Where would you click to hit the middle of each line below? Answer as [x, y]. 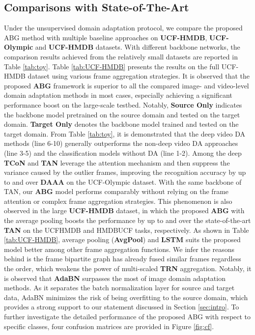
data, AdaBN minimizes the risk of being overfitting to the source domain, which [126, 297]
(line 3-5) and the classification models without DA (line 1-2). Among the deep [123, 153]
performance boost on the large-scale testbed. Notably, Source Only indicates [123, 104]
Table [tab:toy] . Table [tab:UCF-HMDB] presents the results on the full [112, 66]
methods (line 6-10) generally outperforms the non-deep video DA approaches [121, 143]
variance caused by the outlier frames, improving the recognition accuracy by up [125, 172]
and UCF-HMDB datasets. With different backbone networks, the [138, 47]
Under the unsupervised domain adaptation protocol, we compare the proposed [123, 28]
